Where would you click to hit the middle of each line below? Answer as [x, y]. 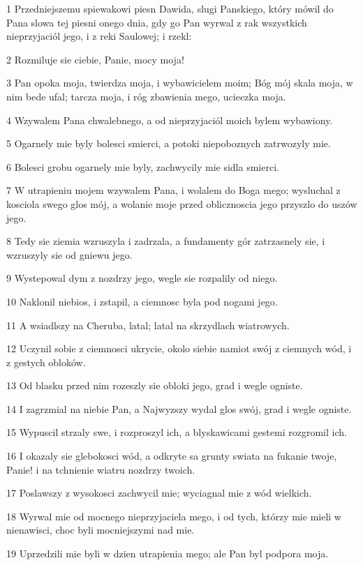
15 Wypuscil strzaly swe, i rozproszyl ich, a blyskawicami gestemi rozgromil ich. [177, 432]
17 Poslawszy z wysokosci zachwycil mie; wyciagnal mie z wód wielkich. [159, 493]
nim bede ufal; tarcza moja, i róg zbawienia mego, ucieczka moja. [146, 96]
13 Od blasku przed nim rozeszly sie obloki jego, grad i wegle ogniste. [155, 385]
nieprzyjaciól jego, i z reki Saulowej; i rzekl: [99, 36]
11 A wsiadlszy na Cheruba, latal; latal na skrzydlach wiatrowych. [148, 325]
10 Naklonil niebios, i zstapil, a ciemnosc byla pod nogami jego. [142, 301]
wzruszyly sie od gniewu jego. [69, 254]
